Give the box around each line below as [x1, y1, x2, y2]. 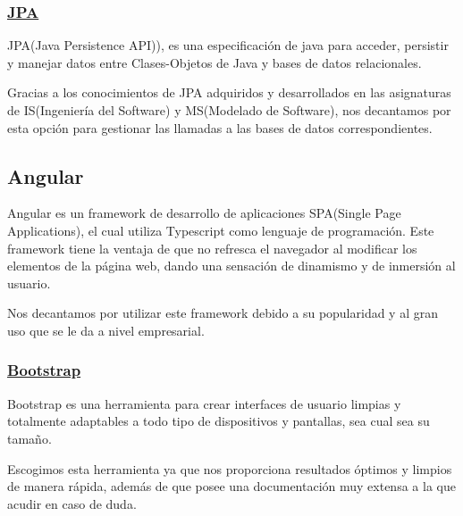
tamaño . [7, 429, 52, 447]
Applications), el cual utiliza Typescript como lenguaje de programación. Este [7, 221, 434, 239]
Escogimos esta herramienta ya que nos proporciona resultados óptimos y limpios [7, 459, 452, 478]
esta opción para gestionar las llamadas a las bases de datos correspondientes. [7, 118, 433, 137]
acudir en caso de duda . [7, 494, 137, 512]
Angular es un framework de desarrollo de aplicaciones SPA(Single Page [7, 204, 401, 222]
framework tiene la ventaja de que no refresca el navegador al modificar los [7, 238, 417, 257]
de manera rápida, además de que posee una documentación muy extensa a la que [7, 477, 456, 495]
